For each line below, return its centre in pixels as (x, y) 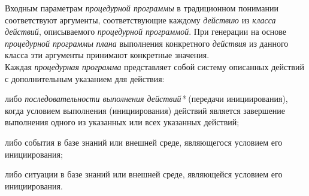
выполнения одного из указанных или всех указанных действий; (122, 122)
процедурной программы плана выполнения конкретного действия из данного (147, 43)
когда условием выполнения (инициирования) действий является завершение (145, 110)
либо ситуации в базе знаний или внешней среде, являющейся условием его (144, 174)
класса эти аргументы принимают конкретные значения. (107, 55)
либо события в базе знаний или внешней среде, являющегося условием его (144, 142)
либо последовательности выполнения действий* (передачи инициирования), (146, 99)
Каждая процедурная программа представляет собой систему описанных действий (154, 66)
